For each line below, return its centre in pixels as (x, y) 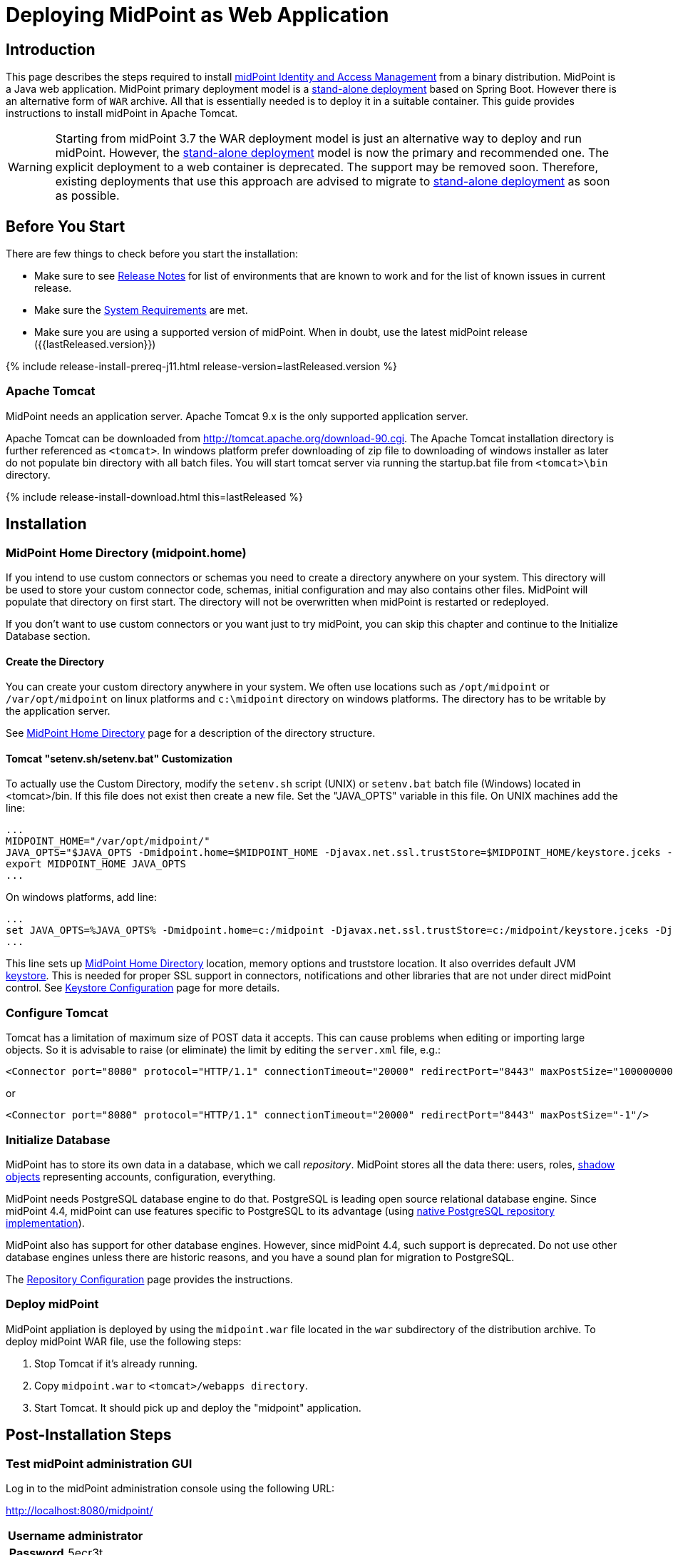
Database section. (48, 636)
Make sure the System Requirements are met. (141, 310)
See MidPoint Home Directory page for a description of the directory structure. (191, 733)
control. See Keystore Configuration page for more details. (143, 988)
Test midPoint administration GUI (99, 1463)
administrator (106, 1535)
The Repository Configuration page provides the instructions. (149, 1279)
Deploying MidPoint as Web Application (197, 15)
